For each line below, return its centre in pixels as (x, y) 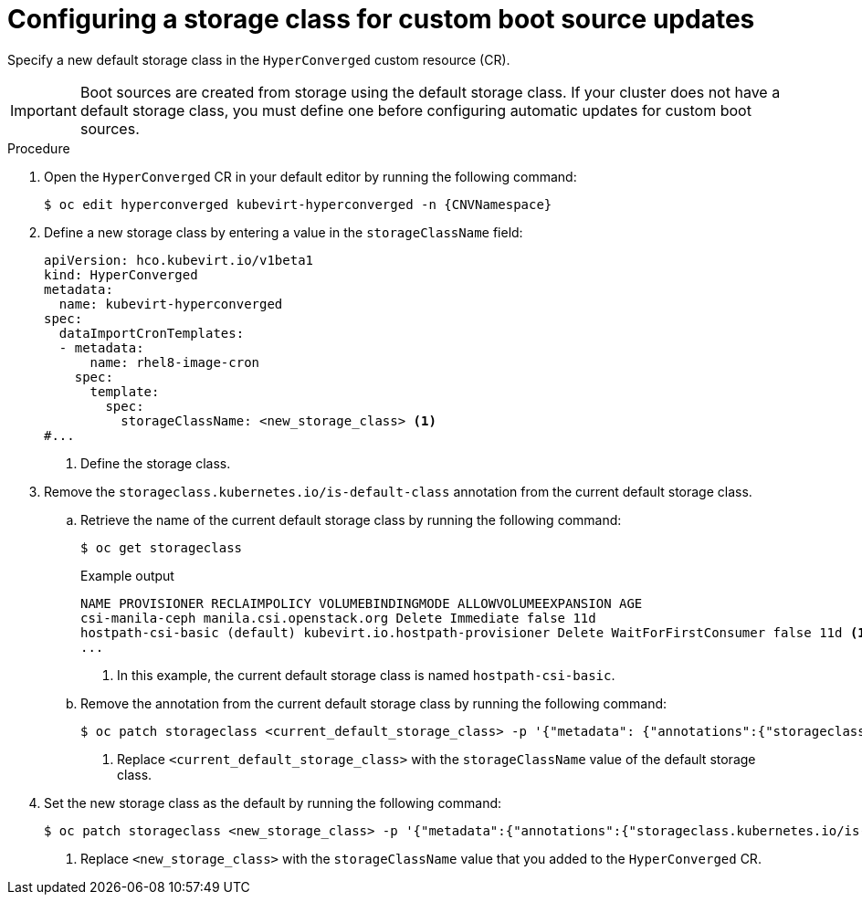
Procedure (39, 148)
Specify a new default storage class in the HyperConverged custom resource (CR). (259, 59)
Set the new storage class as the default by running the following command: (273, 802)
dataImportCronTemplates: (152, 333)
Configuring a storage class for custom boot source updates (381, 19)
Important (43, 110)
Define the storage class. (156, 463)
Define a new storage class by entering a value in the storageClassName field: (284, 232)
